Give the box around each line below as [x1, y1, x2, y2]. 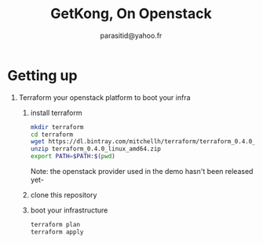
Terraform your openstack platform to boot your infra [18, 92, 191, 102]
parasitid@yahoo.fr [100, 31, 163, 40]
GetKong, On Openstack [49, 5, 213, 23]
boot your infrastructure [30, 205, 108, 215]
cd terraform [30, 131, 74, 139]
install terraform [30, 108, 83, 117]
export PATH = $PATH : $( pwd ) [30, 153, 115, 161]
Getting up [7, 66, 78, 84]
